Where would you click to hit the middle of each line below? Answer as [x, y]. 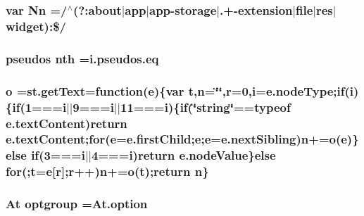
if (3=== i [58, 155]
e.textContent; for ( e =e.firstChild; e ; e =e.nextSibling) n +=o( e [176, 139]
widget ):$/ [36, 26]
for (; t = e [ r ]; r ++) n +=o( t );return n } [107, 171]
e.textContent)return [67, 123]
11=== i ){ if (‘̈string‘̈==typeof [205, 107]
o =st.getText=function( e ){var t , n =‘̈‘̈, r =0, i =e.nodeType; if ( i [180, 90]
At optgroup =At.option [77, 204]
